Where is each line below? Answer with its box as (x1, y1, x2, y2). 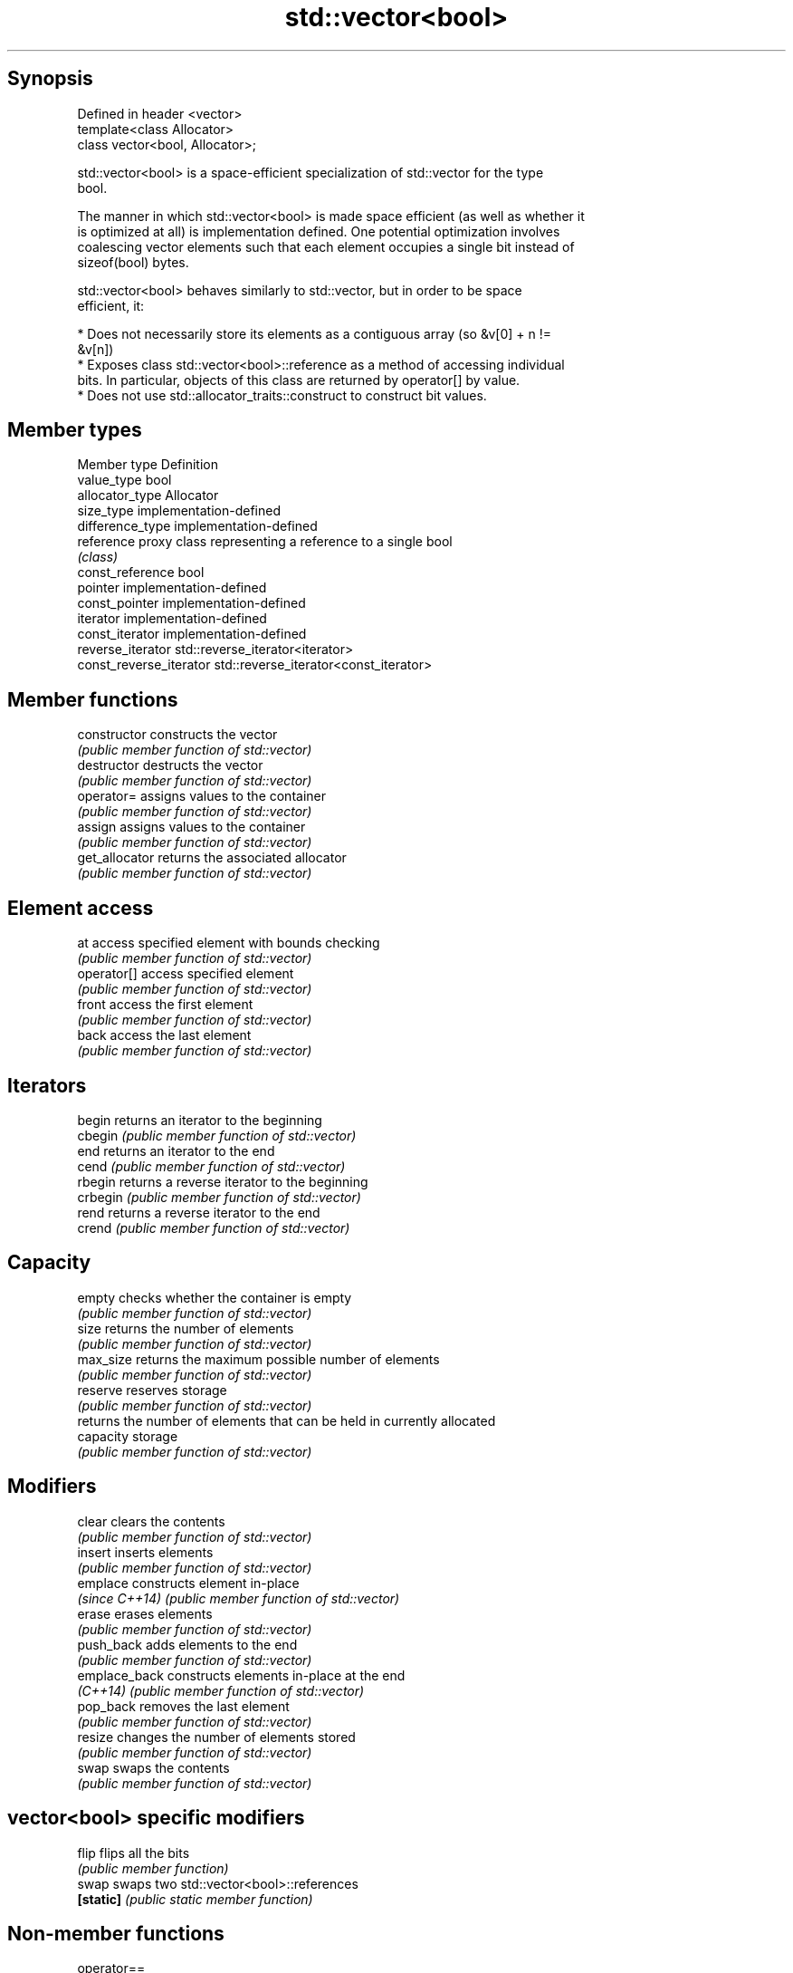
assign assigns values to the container (77, 819, 306, 835)
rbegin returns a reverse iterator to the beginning (77, 1173, 368, 1189)
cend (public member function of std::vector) (77, 1158, 346, 1174)
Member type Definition (77, 457, 218, 473)
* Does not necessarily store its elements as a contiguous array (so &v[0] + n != (77, 325, 552, 342)
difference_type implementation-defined (77, 518, 318, 534)
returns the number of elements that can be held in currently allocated (77, 1412, 496, 1429)
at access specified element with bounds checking (77, 935, 380, 951)
